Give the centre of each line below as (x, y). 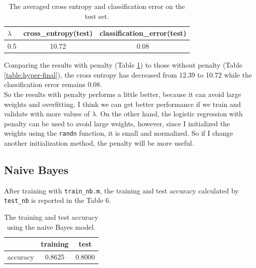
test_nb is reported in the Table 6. (58, 200)
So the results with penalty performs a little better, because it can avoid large (123, 94)
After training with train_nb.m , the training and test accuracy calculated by (122, 190)
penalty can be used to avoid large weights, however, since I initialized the (117, 123)
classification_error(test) (143, 33)
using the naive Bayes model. (51, 226)
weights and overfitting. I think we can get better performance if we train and (123, 104)
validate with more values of (47, 114)
